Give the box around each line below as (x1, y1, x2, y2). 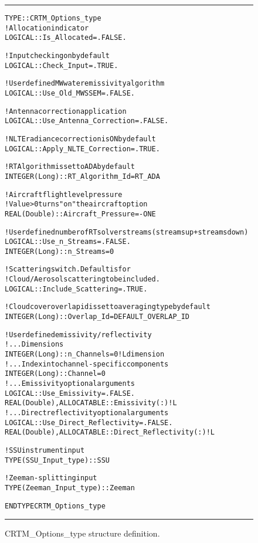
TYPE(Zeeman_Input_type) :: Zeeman (5, 483, 135, 492)
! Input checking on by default (5, 51, 110, 60)
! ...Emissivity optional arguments (5, 379, 135, 388)
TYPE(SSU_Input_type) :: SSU (5, 456, 110, 464)
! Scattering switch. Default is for (5, 265, 131, 274)
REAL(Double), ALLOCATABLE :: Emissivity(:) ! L (5, 399, 177, 408)
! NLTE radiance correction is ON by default (5, 134, 156, 143)
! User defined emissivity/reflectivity (5, 330, 152, 339)
